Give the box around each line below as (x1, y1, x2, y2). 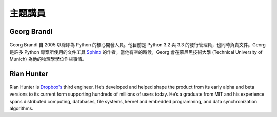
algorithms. (9, 105, 33, 111)
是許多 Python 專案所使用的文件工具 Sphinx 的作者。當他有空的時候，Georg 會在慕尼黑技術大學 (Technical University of (9, 49, 263, 55)
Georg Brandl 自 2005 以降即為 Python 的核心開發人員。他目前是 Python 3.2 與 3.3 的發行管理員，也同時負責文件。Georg (9, 41, 266, 48)
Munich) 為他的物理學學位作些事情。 (9, 56, 87, 62)
